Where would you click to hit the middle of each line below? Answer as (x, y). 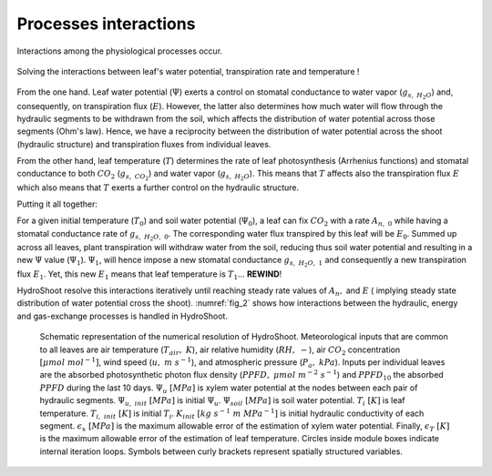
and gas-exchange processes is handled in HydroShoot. (122, 316)
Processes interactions (106, 24)
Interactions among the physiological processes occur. (120, 51)
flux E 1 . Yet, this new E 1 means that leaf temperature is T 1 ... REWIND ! (149, 275)
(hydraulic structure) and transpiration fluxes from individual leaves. (144, 144)
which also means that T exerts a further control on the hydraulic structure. (158, 187)
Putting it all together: (57, 204)
